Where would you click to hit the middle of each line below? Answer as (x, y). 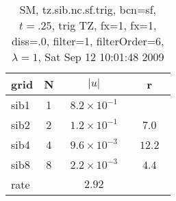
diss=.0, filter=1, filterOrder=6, (88, 41)
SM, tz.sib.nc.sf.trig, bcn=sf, (88, 9)
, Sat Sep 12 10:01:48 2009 (101, 57)
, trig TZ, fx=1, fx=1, (104, 25)
